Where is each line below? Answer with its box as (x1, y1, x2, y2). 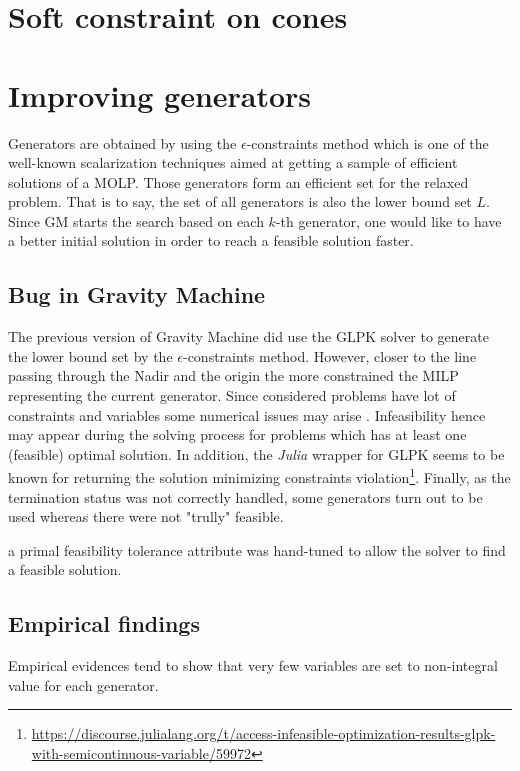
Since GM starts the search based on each (8, 210, 264, 231)
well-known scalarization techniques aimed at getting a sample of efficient (8, 152, 458, 173)
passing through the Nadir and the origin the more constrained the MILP (8, 365, 459, 386)
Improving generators (8, 74, 312, 115)
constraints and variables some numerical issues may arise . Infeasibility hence (8, 404, 486, 425)
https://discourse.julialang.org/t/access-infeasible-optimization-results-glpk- (31, 723, 496, 744)
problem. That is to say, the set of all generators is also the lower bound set (8, 191, 472, 212)
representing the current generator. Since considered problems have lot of (8, 385, 456, 406)
